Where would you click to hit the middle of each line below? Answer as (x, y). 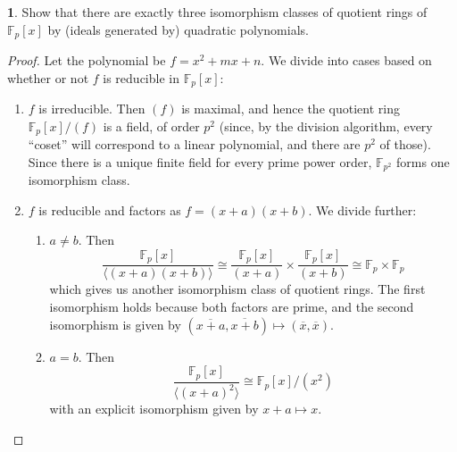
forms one (423, 161)
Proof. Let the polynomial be (87, 60)
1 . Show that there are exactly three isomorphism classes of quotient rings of (217, 12)
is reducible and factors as (110, 209)
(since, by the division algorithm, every (326, 126)
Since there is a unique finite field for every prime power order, (200, 161)
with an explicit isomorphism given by (154, 409)
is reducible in (141, 77)
